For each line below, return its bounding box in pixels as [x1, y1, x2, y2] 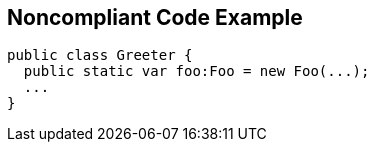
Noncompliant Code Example [7, 5, 303, 30]
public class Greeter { [7, 47, 193, 64]
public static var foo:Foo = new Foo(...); [23, 63, 370, 80]
